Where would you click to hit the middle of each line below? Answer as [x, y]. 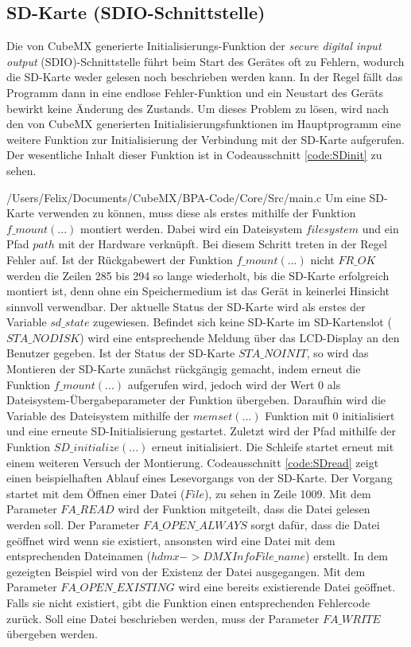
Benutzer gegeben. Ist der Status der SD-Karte [121, 353]
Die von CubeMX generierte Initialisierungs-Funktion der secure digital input [194, 46]
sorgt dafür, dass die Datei [315, 525]
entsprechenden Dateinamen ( [79, 556]
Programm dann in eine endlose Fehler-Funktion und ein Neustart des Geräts [195, 92]
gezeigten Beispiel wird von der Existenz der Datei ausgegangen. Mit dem [186, 571]
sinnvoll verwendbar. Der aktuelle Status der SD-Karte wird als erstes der [186, 306]
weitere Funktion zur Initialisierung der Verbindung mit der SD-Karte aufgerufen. [205, 139]
